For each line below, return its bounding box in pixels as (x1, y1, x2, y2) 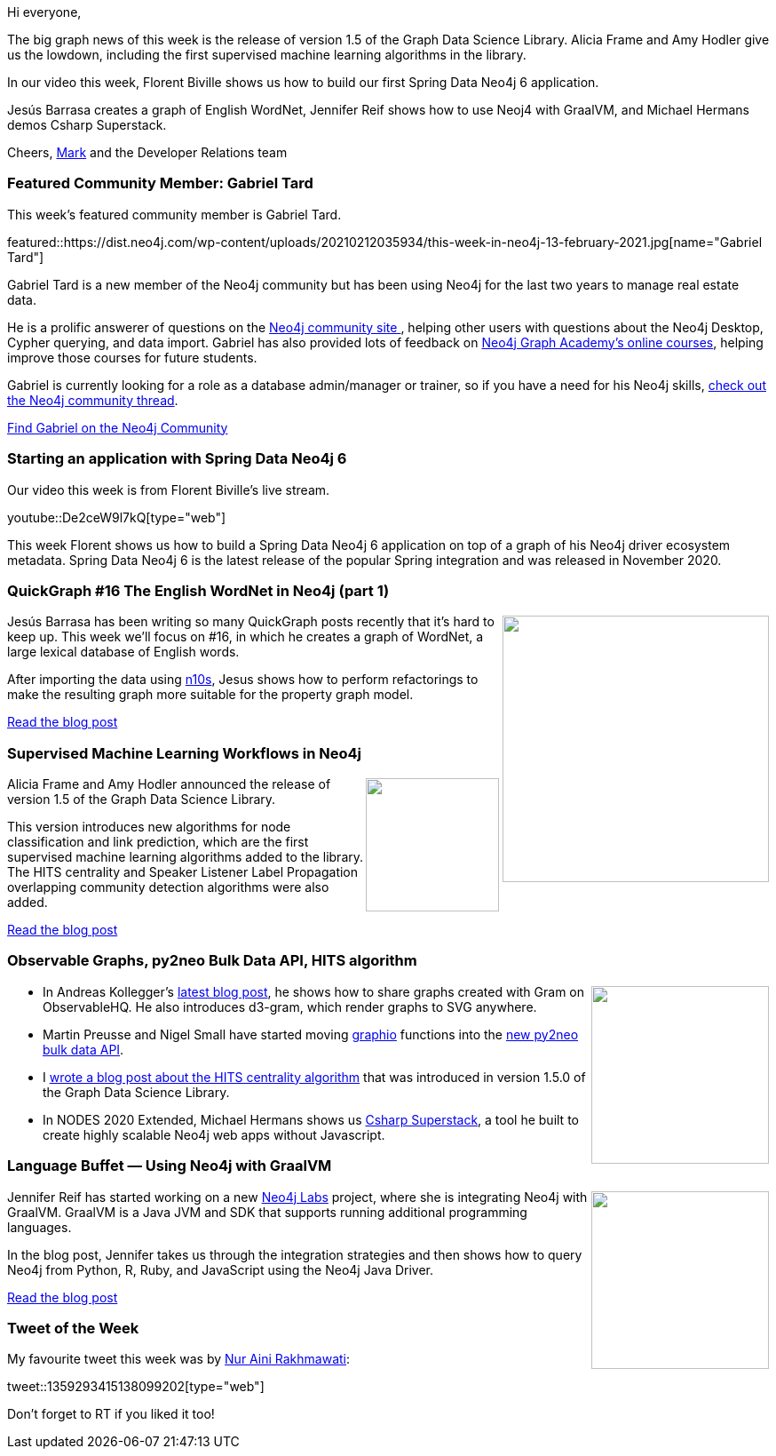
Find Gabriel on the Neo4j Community (7, 419, 228, 435)
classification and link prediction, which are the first (7, 834, 309, 849)
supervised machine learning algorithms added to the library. (7, 849, 364, 864)
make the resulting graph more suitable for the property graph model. (7, 687, 414, 703)
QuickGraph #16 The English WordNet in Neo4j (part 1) (7, 581, 390, 600)
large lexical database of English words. (7, 644, 240, 660)
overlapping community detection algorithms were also (7, 879, 329, 895)
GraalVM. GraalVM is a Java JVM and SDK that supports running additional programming (7, 1204, 527, 1220)
